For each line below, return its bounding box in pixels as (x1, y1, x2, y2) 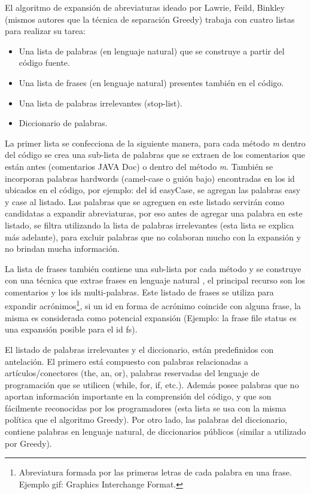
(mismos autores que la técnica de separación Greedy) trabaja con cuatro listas (5, 13, 295, 25)
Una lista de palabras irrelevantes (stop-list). (19, 96, 182, 109)
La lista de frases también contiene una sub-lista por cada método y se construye (5, 262, 301, 275)
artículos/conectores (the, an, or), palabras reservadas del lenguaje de (5, 367, 260, 379)
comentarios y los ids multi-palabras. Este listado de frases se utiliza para (5, 285, 274, 298)
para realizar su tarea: (5, 25, 86, 37)
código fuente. (19, 56, 70, 69)
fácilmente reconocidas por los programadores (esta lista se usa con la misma (5, 401, 286, 414)
